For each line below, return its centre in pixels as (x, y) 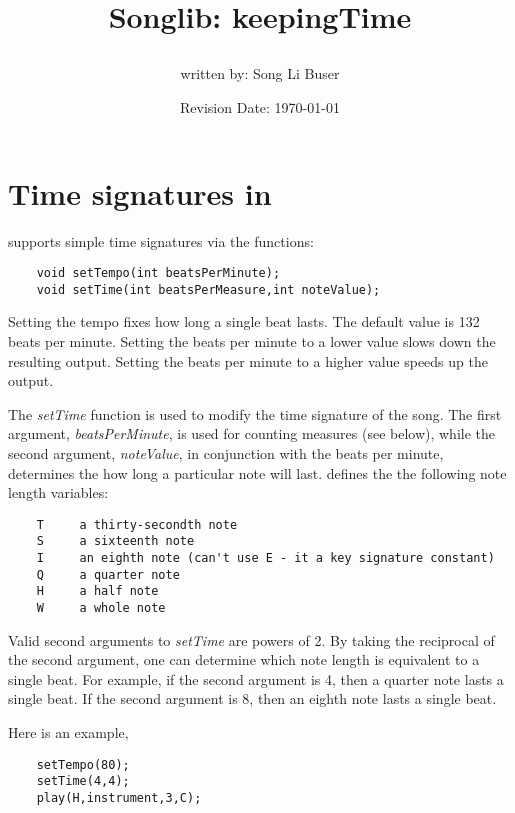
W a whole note (101, 608)
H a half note (97, 591)
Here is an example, (68, 732)
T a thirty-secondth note (137, 524)
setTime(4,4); (83, 781)
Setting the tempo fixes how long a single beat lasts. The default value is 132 (244, 321)
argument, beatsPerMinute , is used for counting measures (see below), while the (252, 433)
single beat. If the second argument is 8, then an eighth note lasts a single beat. (252, 698)
